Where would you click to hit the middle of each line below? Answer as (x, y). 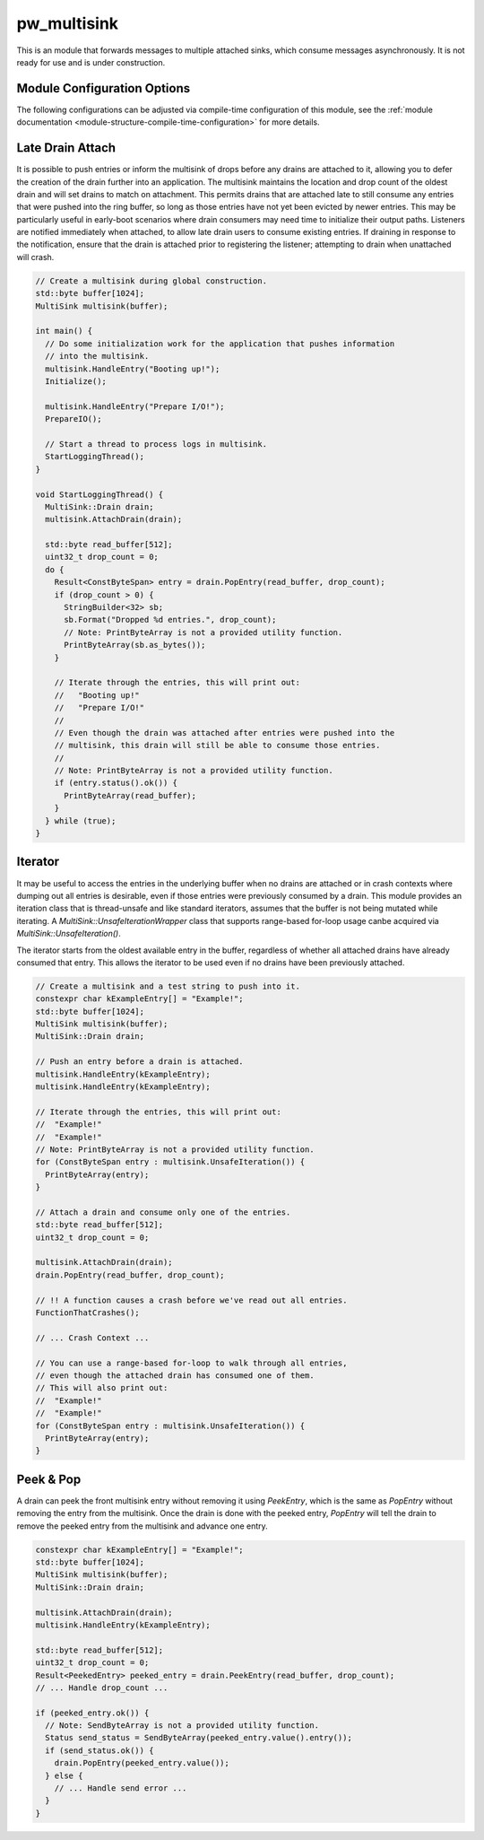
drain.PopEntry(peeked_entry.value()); (142, 1763)
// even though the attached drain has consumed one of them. (175, 1375)
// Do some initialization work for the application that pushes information (220, 344)
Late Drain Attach (66, 148)
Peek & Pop (49, 1479)
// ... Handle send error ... (121, 1788)
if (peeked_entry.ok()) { (92, 1713)
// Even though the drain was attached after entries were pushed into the (225, 733)
